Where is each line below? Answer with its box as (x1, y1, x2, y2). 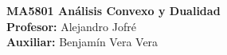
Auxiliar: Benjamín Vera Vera (6, 33, 159, 50)
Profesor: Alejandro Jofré (6, 18, 136, 34)
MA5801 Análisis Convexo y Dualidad (6, 2, 221, 18)
